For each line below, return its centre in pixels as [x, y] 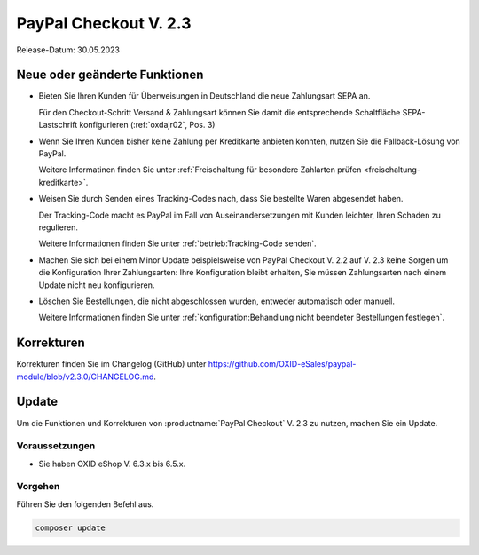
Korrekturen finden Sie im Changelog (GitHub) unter [111, 364]
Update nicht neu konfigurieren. [97, 285]
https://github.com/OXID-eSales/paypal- [282, 364]
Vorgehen [38, 487]
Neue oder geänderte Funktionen [110, 75]
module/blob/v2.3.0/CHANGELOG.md [85, 377]
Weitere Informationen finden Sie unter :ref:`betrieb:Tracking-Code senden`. [177, 243]
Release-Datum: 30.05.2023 [68, 50]
